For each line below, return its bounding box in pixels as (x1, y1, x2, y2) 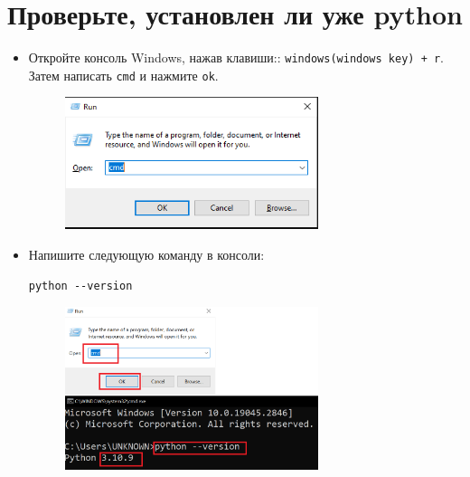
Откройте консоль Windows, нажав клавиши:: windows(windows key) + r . (28, 48, 445, 67)
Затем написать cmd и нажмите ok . (28, 65, 219, 84)
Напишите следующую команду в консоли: (28, 245, 265, 264)
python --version (28, 279, 133, 292)
